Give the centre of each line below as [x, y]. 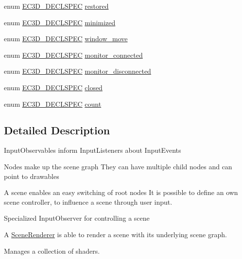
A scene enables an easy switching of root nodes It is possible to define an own [121, 192]
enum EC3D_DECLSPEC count [53, 104]
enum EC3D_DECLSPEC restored [56, 6]
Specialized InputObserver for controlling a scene [77, 218]
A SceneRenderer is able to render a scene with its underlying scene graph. [115, 234]
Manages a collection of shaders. [52, 251]
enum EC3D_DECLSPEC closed [53, 87]
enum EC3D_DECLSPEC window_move [66, 39]
